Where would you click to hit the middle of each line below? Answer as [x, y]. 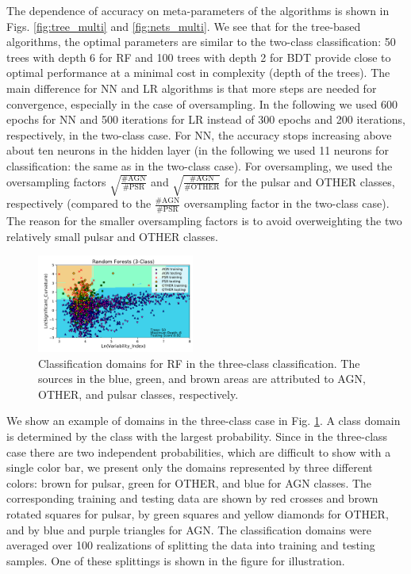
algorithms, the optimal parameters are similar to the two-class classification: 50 [201, 42]
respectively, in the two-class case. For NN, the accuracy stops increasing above [199, 134]
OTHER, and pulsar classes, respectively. [138, 394]
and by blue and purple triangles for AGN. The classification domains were [189, 529]
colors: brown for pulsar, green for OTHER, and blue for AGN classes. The [189, 482]
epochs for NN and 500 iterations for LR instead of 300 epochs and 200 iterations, [206, 119]
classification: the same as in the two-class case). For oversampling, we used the [200, 165]
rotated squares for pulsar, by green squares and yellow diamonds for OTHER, [198, 513]
